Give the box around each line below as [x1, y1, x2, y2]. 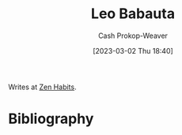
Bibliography [8, 110, 94, 128]
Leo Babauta [90, 5, 176, 23]
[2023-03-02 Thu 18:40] [92, 46, 174, 55]
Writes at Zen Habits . [8, 82, 77, 92]
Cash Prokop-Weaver [97, 31, 169, 40]
